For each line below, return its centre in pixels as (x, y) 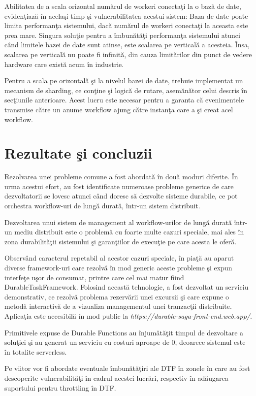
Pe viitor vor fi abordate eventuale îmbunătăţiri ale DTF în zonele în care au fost (127, 368)
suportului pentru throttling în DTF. (60, 387)
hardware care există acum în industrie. (64, 64)
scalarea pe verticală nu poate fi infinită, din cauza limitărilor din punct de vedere (128, 54)
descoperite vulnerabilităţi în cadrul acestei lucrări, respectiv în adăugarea (116, 378)
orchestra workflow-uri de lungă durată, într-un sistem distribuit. (102, 206)
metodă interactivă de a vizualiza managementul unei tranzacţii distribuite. (118, 306)
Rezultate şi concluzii (79, 153)
